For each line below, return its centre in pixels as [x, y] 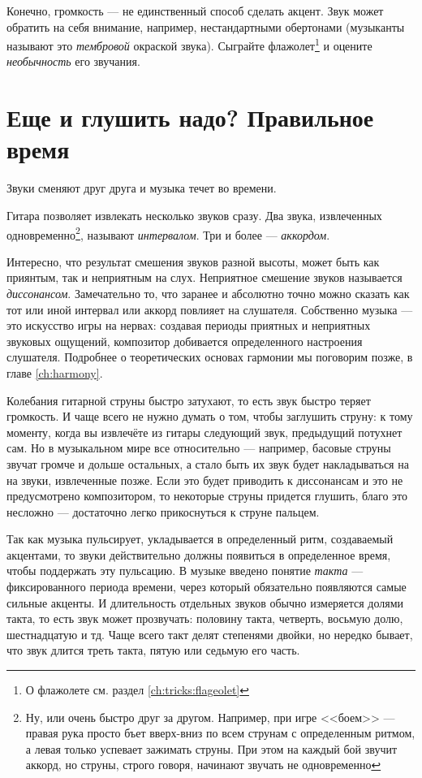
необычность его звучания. [73, 61]
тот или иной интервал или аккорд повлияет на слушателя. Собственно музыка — [210, 309]
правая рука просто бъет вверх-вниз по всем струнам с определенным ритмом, [220, 733]
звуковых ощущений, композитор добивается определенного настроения [185, 341]
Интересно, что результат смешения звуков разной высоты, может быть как [193, 261]
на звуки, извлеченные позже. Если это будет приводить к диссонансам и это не [205, 480]
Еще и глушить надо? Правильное [190, 117]
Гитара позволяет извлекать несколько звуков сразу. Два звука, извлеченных [194, 215]
